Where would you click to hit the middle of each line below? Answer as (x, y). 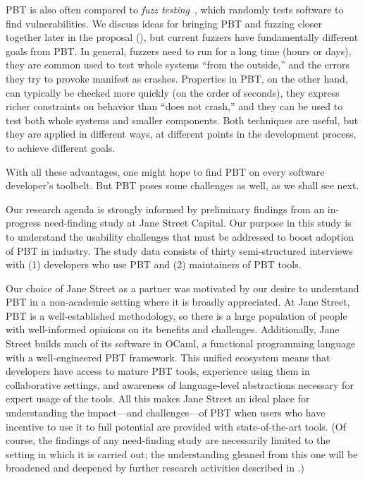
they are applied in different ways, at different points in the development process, (181, 134)
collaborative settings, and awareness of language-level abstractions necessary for (180, 384)
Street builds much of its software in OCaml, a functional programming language (181, 343)
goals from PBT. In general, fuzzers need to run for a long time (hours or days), (179, 50)
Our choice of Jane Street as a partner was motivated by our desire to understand (182, 288)
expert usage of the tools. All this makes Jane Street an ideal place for (158, 398)
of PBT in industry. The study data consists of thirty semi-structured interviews (179, 250)
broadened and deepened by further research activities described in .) (155, 468)
